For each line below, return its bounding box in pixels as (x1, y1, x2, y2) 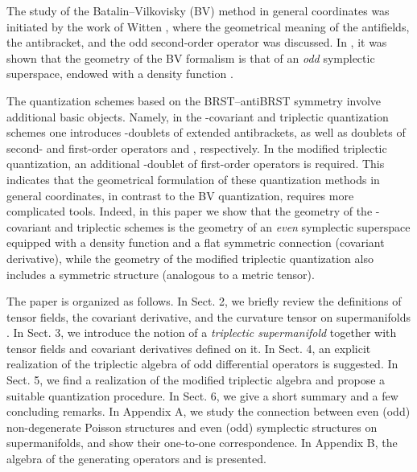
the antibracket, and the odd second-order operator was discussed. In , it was (6, 34, 387, 51)
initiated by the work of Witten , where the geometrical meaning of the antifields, (6, 18, 410, 35)
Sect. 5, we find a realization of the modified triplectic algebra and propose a (6, 371, 386, 388)
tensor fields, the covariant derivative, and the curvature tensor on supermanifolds (6, 308, 411, 325)
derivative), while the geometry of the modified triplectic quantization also (6, 249, 374, 266)
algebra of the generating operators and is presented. (6, 450, 266, 467)
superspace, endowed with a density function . (6, 65, 233, 82)
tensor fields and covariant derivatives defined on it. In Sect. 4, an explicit (6, 339, 371, 356)
